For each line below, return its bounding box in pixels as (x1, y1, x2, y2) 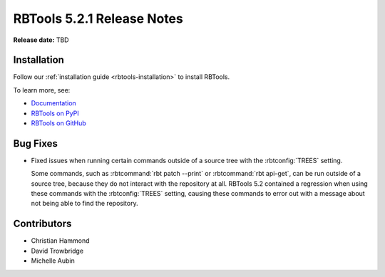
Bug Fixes (13, 137, 58, 150)
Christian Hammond (31, 236, 90, 245)
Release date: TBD (13, 36, 69, 44)
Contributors (13, 218, 72, 230)
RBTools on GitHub (31, 119, 87, 127)
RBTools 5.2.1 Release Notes (13, 11, 183, 26)
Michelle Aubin (31, 256, 75, 265)
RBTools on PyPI (31, 109, 80, 117)
